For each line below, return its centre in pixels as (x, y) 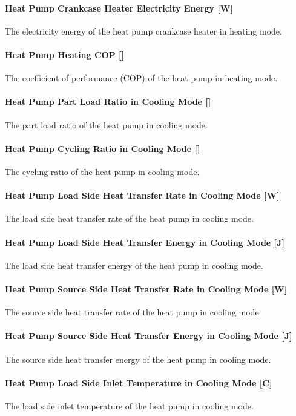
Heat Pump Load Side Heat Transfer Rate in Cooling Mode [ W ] (142, 195)
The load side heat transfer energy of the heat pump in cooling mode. (134, 265)
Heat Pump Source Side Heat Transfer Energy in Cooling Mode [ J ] (149, 336)
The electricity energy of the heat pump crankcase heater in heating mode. (143, 31)
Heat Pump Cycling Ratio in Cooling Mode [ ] (103, 148)
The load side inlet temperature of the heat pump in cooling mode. (129, 405)
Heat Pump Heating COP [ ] (65, 54)
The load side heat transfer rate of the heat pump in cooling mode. (129, 218)
